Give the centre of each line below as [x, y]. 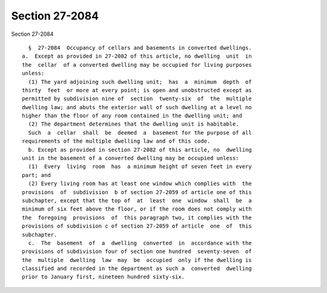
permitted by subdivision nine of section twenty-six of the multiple [137, 99]
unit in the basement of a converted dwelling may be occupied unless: [130, 158]
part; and [36, 175]
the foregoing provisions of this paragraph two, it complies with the [137, 217]
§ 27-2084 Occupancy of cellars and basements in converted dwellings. [140, 48]
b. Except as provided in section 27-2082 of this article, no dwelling [140, 150]
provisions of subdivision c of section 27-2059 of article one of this [137, 226]
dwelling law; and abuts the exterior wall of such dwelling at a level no [137, 107]
